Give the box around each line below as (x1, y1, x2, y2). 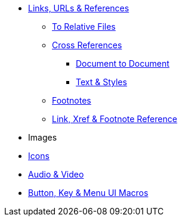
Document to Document (76, 58, 169, 69)
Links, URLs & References (28, 3, 129, 13)
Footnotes (52, 95, 91, 105)
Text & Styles (76, 77, 127, 87)
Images (28, 132, 57, 142)
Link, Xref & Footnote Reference (52, 114, 177, 124)
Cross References (52, 40, 122, 50)
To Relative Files (52, 21, 116, 32)
